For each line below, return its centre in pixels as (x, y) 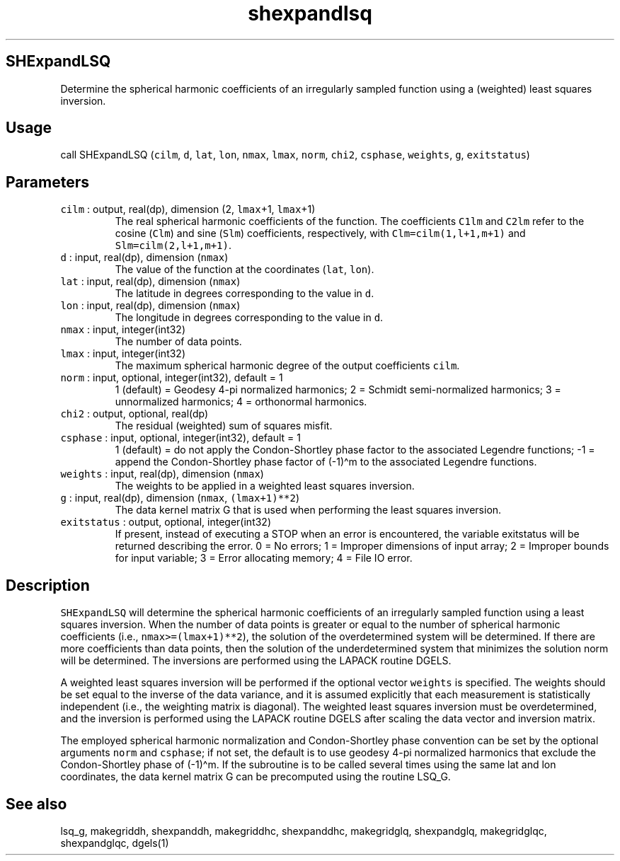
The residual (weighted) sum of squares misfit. (224, 426)
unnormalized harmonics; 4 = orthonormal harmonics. (241, 402)
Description (48, 585)
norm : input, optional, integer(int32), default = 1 (172, 378)
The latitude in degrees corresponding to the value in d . (245, 294)
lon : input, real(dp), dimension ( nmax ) (150, 306)
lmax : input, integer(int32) (123, 354)
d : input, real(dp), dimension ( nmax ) (144, 258)
